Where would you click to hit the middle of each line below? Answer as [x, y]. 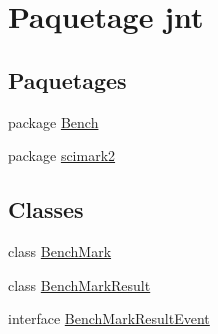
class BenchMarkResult [79, 284]
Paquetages [67, 79]
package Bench [53, 121]
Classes [46, 209]
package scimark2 [62, 155]
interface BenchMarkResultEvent [109, 318]
